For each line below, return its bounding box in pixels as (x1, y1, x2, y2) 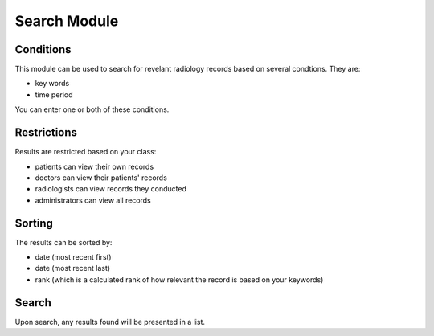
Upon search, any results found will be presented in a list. (14, 317, 205, 326)
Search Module (14, 12, 119, 30)
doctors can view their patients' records (35, 173, 168, 182)
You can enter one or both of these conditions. (14, 104, 170, 114)
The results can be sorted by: (14, 237, 113, 247)
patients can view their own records (35, 162, 154, 171)
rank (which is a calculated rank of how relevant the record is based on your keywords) (35, 274, 324, 285)
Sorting (14, 216, 54, 230)
